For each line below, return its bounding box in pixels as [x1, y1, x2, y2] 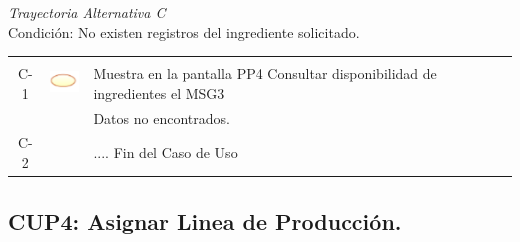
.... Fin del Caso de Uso [93, 142, 238, 163]
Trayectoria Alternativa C [8, 2, 166, 22]
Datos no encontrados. [93, 107, 230, 128]
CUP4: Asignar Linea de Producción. [8, 205, 402, 236]
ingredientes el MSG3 [93, 82, 225, 103]
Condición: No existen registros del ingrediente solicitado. [8, 21, 360, 42]
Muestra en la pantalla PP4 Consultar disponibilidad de [93, 63, 437, 84]
